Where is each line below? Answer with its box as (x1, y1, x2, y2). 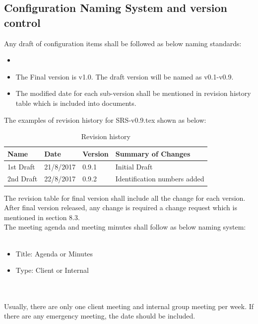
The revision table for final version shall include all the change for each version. (4, 192, 246, 203)
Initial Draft (115, 161, 153, 171)
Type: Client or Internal (15, 265, 89, 275)
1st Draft (7, 161, 35, 171)
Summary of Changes (115, 148, 191, 159)
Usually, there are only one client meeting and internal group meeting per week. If (4, 301, 254, 311)
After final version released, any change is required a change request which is (4, 202, 237, 213)
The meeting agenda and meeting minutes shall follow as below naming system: (4, 222, 246, 232)
